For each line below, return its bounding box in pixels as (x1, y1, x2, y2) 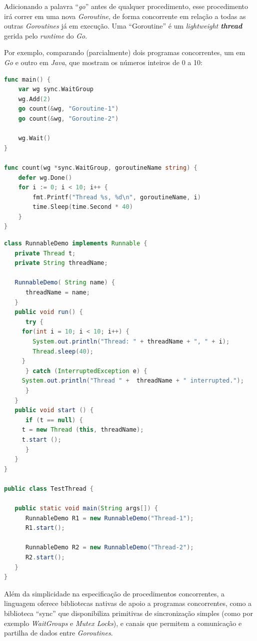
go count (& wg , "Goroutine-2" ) (18, 115, 119, 122)
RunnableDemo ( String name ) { (14, 279, 115, 286)
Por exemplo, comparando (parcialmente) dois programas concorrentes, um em (4, 47, 245, 58)
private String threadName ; (14, 259, 108, 267)
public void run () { (14, 308, 83, 316)
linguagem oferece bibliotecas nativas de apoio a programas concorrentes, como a (4, 598, 252, 608)
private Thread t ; (14, 249, 76, 257)
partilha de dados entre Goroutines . (4, 627, 113, 638)
